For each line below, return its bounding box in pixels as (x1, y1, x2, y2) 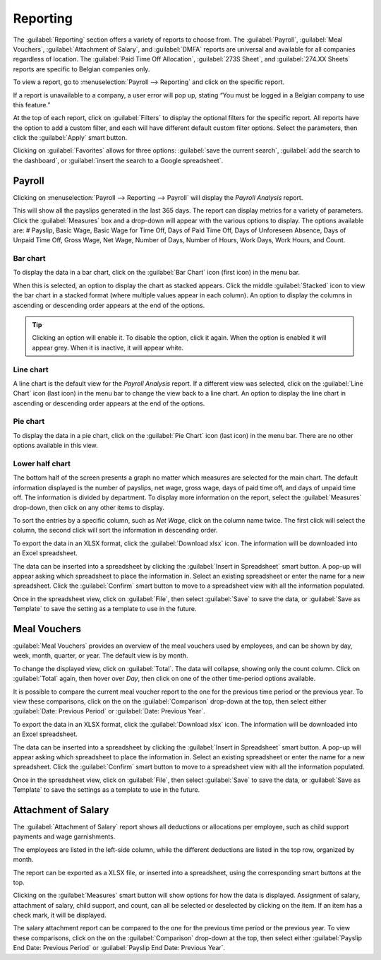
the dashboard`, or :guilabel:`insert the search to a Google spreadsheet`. (13, 156, 224, 165)
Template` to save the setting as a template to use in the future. (13, 605, 197, 613)
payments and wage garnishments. (13, 832, 116, 841)
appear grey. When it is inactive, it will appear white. (32, 343, 184, 352)
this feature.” (13, 100, 51, 109)
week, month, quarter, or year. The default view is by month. (13, 651, 188, 660)
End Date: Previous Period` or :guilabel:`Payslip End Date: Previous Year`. (13, 944, 226, 952)
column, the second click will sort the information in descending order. (13, 526, 218, 535)
